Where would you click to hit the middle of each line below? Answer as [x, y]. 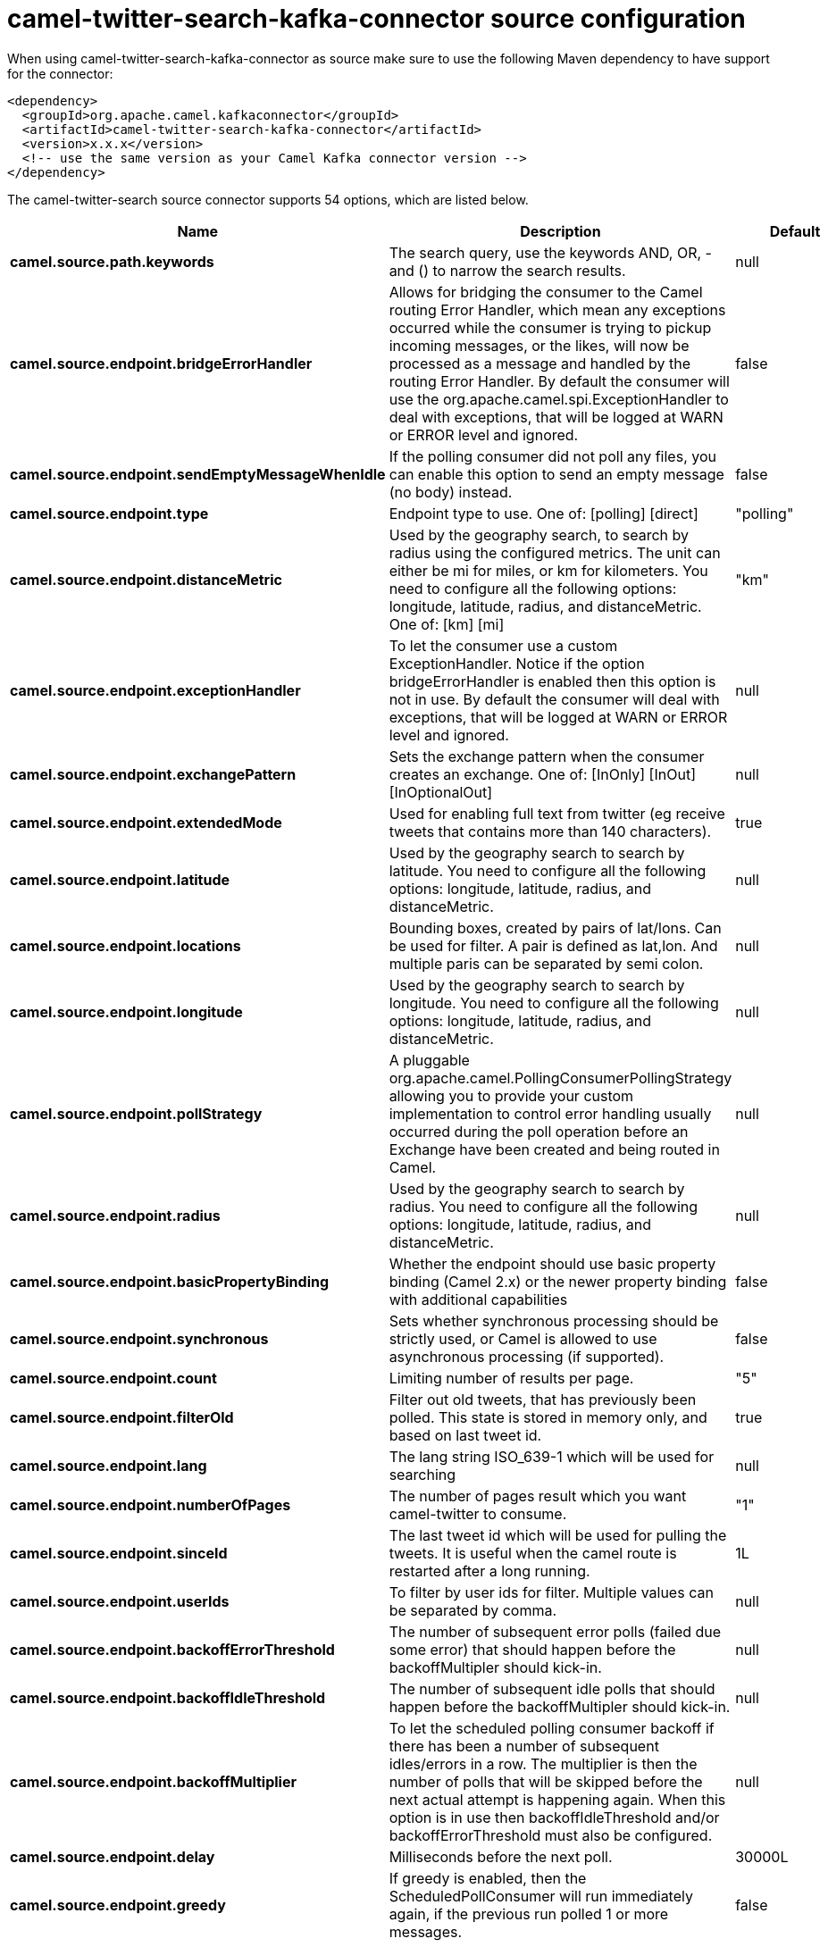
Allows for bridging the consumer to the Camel [546, 292]
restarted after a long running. [489, 1571]
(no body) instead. [451, 492]
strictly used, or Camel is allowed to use [523, 1338]
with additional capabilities [478, 1299]
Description [560, 231]
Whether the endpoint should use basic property [552, 1263]
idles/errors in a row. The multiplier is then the [543, 1763]
